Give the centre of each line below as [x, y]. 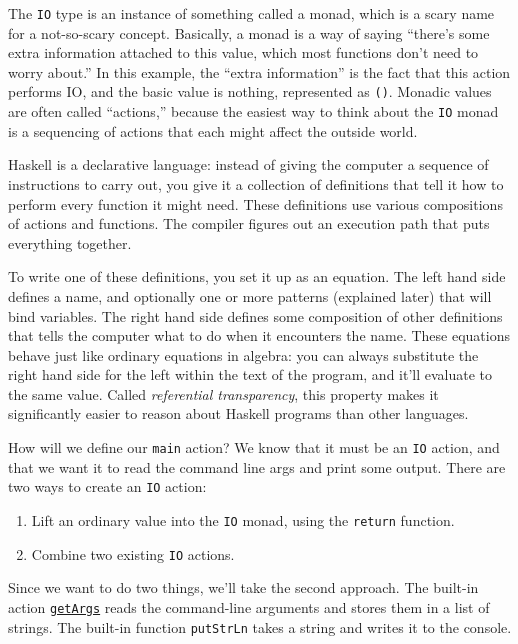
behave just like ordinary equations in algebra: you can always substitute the [243, 354]
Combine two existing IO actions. [133, 553]
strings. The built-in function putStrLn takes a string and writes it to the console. [260, 626]
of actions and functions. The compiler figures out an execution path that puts [249, 223]
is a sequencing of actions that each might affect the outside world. [213, 130]
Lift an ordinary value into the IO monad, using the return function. [243, 519]
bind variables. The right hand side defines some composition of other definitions [255, 315]
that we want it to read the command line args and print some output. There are [257, 466]
